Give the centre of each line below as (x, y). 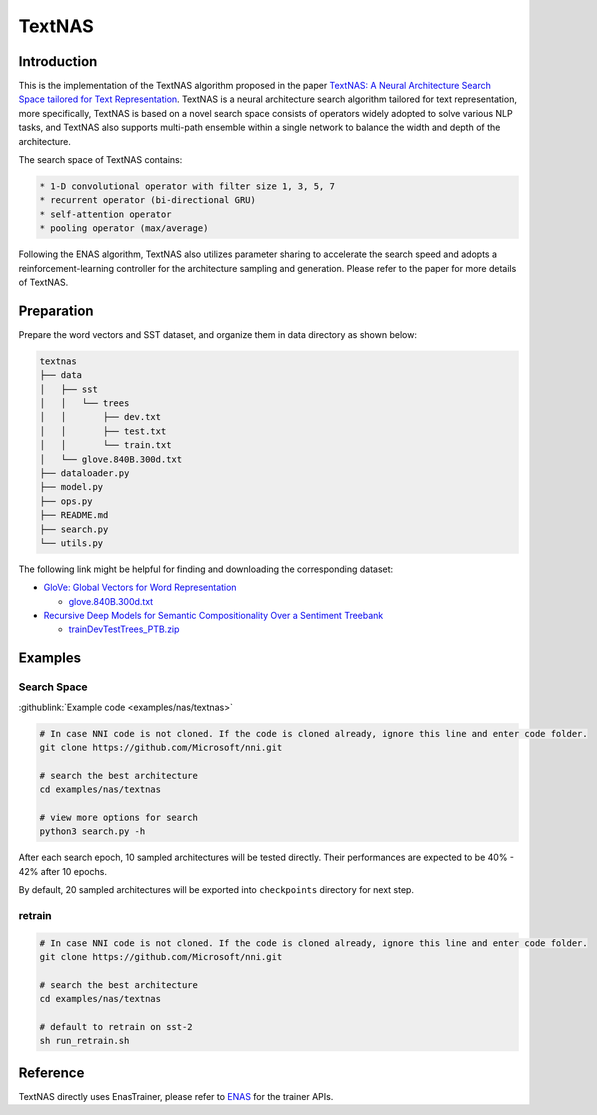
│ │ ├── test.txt (103, 431)
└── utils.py (71, 543)
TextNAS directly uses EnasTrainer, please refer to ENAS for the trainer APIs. (176, 1096)
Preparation (56, 310)
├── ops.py (66, 501)
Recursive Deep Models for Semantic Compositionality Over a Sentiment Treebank (213, 616)
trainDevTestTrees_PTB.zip (124, 629)
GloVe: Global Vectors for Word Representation (140, 587)
